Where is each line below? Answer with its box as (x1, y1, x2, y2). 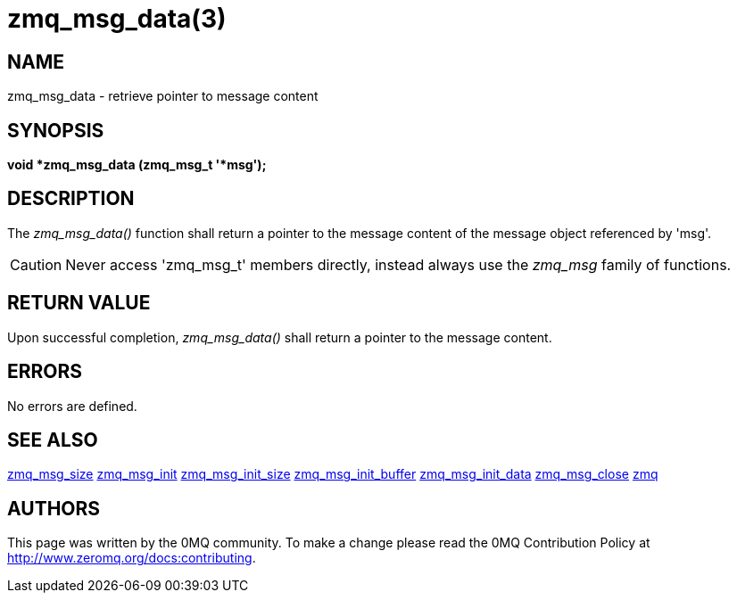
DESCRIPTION (7, 187, 135, 210)
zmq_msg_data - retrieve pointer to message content (7, 88, 319, 104)
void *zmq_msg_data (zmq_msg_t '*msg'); (7, 157, 267, 173)
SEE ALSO (7, 428, 98, 451)
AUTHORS (7, 497, 101, 520)
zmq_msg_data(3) (7, 4, 227, 34)
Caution (10, 255, 62, 274)
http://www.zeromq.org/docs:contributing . (7, 550, 256, 566)
